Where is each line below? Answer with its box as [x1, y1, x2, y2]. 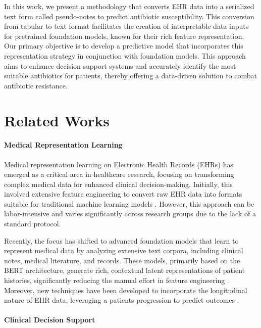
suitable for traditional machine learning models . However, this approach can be [4, 198, 254, 209]
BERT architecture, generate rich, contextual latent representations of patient [4, 265, 245, 275]
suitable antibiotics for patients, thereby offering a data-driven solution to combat [4, 70, 257, 81]
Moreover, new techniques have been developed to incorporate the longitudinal [4, 285, 247, 295]
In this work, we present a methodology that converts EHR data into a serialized [4, 1, 254, 11]
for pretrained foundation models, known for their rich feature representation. [4, 30, 244, 41]
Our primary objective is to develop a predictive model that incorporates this [4, 40, 243, 51]
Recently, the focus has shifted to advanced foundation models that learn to [4, 235, 239, 246]
